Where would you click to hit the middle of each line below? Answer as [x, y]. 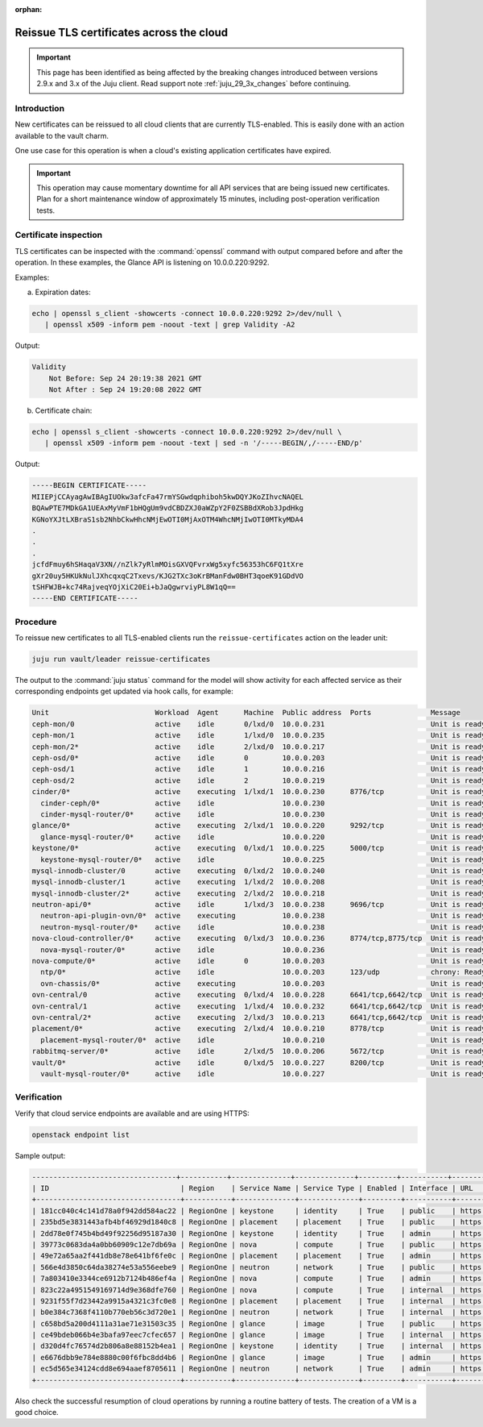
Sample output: [40, 1155]
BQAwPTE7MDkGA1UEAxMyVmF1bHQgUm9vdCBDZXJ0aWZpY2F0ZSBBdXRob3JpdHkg [168, 508]
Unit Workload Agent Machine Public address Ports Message [246, 713]
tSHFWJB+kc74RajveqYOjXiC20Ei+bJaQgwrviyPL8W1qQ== [134, 587]
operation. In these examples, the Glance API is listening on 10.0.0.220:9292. [142, 263]
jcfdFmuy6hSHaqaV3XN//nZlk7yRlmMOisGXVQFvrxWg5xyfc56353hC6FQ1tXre [168, 565]
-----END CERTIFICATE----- [85, 598]
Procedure [36, 622]
